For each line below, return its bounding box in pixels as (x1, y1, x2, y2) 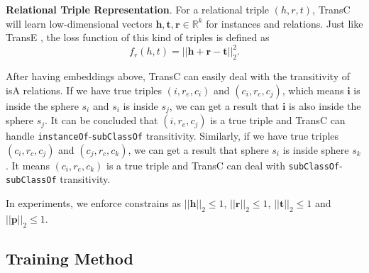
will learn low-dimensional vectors (6, 16, 153, 30)
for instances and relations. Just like (206, 16, 363, 30)
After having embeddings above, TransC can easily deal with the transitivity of (6, 69, 350, 84)
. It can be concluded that (45, 113, 158, 128)
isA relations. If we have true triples (6, 82, 163, 97)
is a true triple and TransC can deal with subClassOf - (106, 157, 343, 172)
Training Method (6, 247, 133, 269)
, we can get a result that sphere (128, 142, 269, 157)
